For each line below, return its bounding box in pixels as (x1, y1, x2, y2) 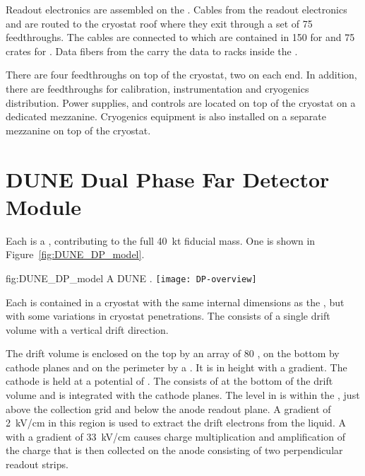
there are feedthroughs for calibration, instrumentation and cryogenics (6, 81, 309, 95)
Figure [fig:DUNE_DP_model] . (6, 247, 145, 262)
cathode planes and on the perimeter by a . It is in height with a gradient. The (6, 359, 347, 374)
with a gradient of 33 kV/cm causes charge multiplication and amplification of (6, 429, 345, 443)
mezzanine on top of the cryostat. (6, 122, 151, 137)
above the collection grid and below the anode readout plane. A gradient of (6, 401, 331, 416)
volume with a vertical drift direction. (6, 322, 169, 337)
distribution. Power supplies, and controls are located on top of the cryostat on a (6, 95, 356, 110)
